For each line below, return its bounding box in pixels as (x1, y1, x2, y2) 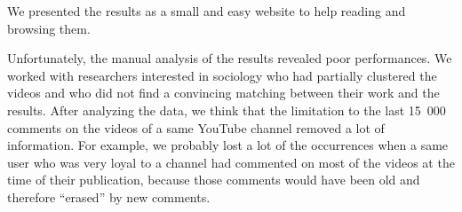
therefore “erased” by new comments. (7, 187, 211, 206)
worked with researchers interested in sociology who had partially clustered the (7, 66, 437, 84)
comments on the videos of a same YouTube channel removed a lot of (7, 118, 385, 137)
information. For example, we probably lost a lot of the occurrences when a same (7, 136, 449, 154)
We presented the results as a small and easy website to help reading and (7, 2, 406, 20)
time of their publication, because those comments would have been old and (7, 170, 420, 189)
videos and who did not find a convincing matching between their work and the (7, 83, 440, 102)
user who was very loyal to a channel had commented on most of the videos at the (7, 153, 455, 171)
